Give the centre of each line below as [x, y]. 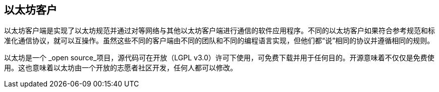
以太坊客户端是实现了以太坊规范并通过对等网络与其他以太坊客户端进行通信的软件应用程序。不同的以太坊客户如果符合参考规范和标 [219, 31]
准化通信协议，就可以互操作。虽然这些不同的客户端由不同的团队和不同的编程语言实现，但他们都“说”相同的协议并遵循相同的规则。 [219, 41]
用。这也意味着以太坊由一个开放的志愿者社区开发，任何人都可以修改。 [121, 68]
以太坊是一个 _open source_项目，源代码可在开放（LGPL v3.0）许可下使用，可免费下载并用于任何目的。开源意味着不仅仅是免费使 [219, 58]
